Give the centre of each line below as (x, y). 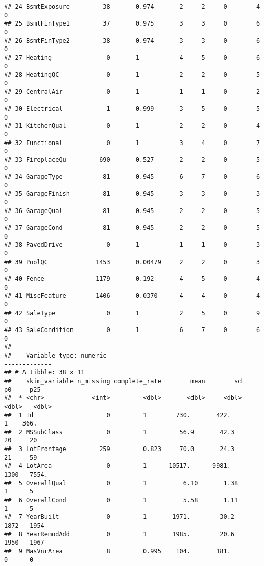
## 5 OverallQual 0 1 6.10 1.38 (121, 483)
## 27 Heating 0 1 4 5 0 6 (132, 57)
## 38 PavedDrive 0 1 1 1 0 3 (132, 245)
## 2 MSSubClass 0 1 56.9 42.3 (119, 432)
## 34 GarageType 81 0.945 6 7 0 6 (132, 177)
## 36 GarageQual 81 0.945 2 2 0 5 (132, 211)
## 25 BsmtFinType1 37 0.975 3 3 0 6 (132, 24)
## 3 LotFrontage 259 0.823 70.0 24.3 (119, 449)
